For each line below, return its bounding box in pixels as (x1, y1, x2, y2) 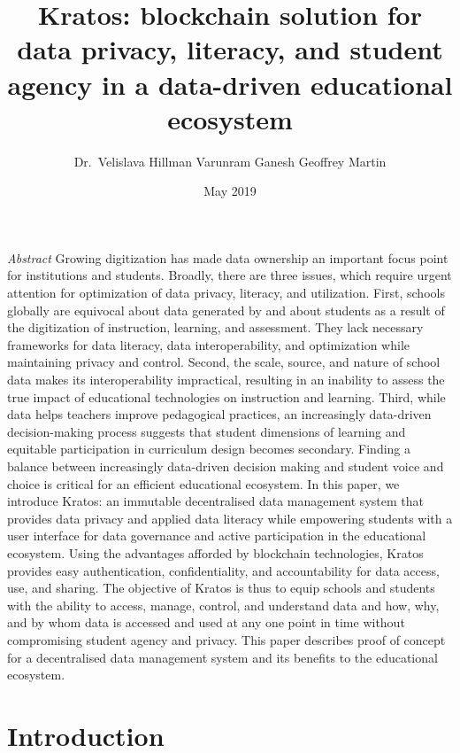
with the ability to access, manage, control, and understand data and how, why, (7, 595, 440, 614)
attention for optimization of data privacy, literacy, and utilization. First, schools (7, 283, 445, 302)
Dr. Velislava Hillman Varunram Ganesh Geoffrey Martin (73, 151, 387, 170)
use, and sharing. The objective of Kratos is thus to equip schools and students (7, 578, 435, 597)
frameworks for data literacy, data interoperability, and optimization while (7, 335, 410, 353)
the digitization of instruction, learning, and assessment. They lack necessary (7, 318, 424, 337)
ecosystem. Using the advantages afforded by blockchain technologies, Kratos (7, 543, 424, 562)
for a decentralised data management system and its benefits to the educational (7, 648, 438, 666)
